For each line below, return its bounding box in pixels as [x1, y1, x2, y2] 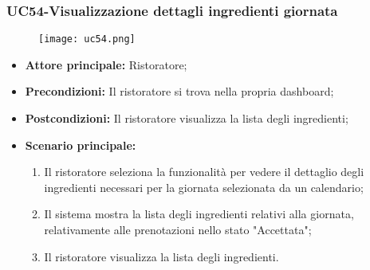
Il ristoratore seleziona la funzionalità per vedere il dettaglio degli [44, 163, 364, 180]
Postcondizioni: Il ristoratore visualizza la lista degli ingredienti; [25, 110, 348, 127]
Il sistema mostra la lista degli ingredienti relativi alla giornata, [44, 205, 354, 222]
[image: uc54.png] [38, 33, 136, 45]
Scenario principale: [25, 136, 136, 153]
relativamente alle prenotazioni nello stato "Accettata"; [44, 221, 312, 238]
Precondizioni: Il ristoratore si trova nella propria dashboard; [25, 83, 334, 100]
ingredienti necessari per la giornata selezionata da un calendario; [44, 178, 364, 195]
